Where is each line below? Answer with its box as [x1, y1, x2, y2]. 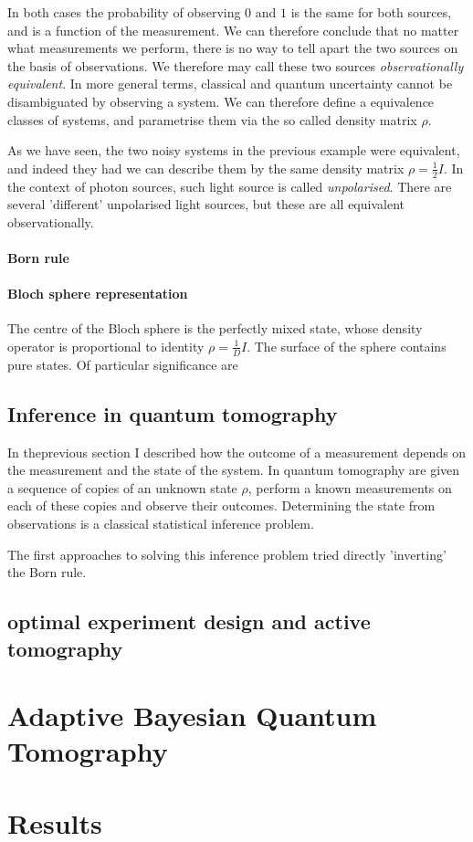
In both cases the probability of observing [7, 3, 241, 21]
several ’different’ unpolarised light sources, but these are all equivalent [7, 195, 405, 214]
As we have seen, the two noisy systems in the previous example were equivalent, [7, 141, 460, 160]
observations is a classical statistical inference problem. [7, 513, 314, 532]
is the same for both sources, [290, 3, 452, 21]
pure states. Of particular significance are [7, 354, 238, 374]
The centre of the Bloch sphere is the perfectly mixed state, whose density [7, 319, 423, 338]
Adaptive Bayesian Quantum [7, 697, 377, 734]
